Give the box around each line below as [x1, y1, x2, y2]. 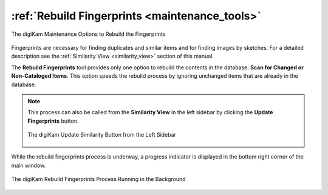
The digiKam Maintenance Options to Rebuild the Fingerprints [11, 30, 166, 38]
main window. [11, 162, 46, 169]
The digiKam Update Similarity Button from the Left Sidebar [27, 131, 176, 139]
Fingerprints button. [27, 117, 79, 125]
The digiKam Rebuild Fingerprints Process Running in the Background [11, 176, 186, 183]
